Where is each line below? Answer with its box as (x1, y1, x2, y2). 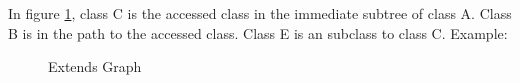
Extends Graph (48, 56, 142, 77)
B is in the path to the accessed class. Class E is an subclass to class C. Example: (8, 22, 508, 43)
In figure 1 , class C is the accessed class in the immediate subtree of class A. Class (8, 3, 512, 23)
